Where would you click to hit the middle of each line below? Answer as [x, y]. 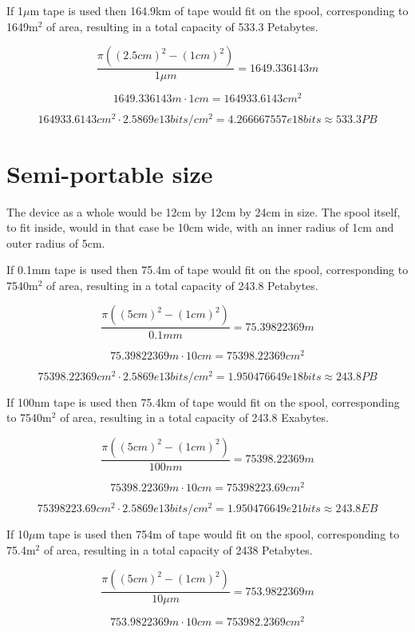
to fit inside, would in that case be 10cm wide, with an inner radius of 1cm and [200, 227]
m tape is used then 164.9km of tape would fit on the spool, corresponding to [219, 10]
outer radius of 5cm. [56, 242]
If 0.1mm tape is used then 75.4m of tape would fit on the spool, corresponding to [207, 270]
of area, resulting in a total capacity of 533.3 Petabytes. [182, 26]
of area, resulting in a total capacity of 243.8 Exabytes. [194, 417]
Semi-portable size [110, 173]
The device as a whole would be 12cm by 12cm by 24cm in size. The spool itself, [204, 211]
